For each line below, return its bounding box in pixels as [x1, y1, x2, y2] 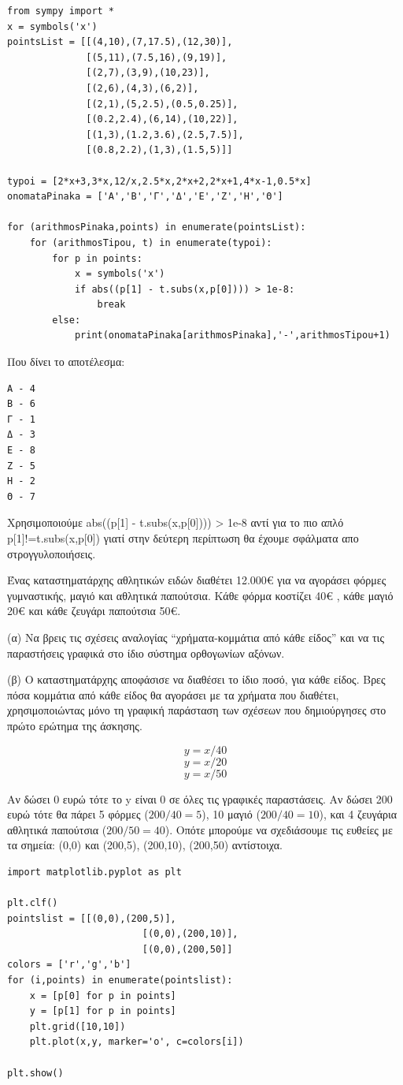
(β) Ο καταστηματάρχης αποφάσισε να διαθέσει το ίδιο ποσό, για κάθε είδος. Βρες [7, 671, 386, 688]
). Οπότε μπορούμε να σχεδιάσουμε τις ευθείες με [165, 821, 393, 837]
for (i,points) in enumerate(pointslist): [7, 975, 233, 986]
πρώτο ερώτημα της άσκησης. [7, 717, 142, 733]
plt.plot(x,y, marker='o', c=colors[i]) [29, 1036, 244, 1048]
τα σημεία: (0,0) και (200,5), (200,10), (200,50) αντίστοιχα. [7, 837, 283, 853]
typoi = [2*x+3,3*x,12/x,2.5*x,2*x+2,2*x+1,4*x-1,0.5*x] [7, 175, 312, 187]
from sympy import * [7, 6, 115, 17]
